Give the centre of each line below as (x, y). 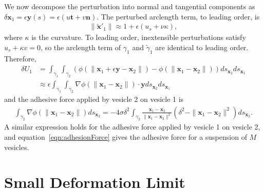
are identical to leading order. (202, 47)
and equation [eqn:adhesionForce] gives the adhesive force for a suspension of (126, 136)
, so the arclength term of (81, 47)
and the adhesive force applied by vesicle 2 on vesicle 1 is (94, 99)
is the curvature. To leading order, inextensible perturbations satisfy (139, 37)
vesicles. (17, 147)
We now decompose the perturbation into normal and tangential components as (130, 6)
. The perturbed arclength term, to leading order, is (178, 16)
